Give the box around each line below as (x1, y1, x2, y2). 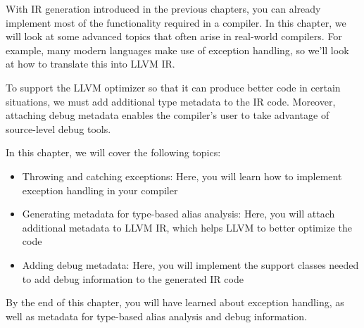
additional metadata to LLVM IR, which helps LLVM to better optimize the (22, 220, 352, 234)
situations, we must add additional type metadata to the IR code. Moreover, (6, 94, 336, 108)
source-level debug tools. (6, 121, 111, 136)
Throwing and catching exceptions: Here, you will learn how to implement (22, 168, 342, 183)
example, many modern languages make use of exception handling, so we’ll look (6, 42, 349, 57)
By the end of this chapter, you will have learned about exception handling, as (6, 295, 344, 310)
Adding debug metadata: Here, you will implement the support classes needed (22, 257, 359, 272)
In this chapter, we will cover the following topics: (6, 145, 221, 160)
